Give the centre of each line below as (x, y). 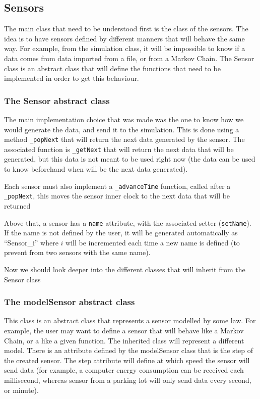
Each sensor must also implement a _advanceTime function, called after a (117, 186)
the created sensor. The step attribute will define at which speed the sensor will (127, 360)
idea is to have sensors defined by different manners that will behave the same (124, 38)
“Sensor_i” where (31, 242)
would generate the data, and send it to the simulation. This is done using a (122, 129)
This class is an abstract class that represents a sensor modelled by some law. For (130, 320)
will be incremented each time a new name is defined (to (153, 242)
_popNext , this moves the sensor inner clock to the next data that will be (117, 196)
